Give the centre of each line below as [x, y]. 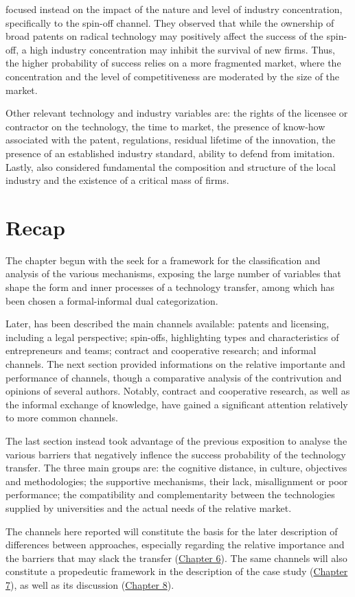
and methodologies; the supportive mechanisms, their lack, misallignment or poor [177, 481]
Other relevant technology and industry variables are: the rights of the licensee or [177, 113]
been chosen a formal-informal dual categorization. [112, 300]
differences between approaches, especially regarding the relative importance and [175, 545]
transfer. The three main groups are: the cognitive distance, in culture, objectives [176, 468]
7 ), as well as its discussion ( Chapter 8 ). [90, 584]
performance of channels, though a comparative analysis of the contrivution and [174, 377]
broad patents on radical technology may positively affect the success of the [164, 36]
